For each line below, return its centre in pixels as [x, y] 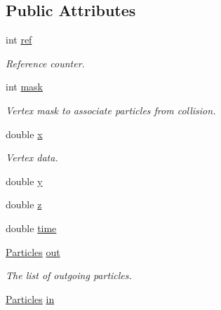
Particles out [33, 251]
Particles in [30, 298]
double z [24, 204]
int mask [24, 87]
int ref [19, 40]
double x [24, 134]
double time [31, 228]
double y [24, 181]
